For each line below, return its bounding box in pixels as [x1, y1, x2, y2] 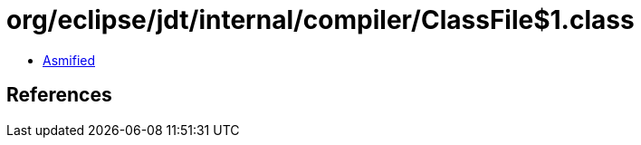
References [6, 83, 112, 107]
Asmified [43, 52, 96, 68]
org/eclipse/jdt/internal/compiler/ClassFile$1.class [6, 5, 635, 35]
